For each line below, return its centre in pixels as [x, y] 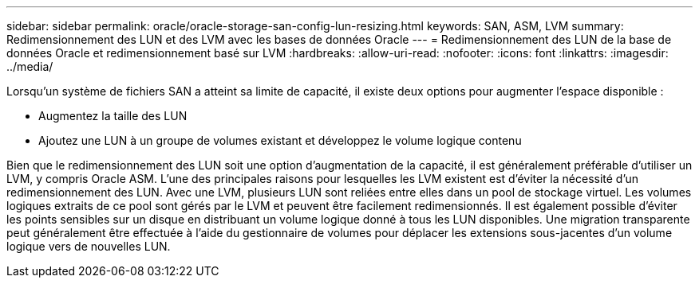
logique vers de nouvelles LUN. [89, 246]
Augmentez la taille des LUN [113, 116]
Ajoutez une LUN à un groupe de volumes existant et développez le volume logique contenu [280, 140]
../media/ [30, 66]
